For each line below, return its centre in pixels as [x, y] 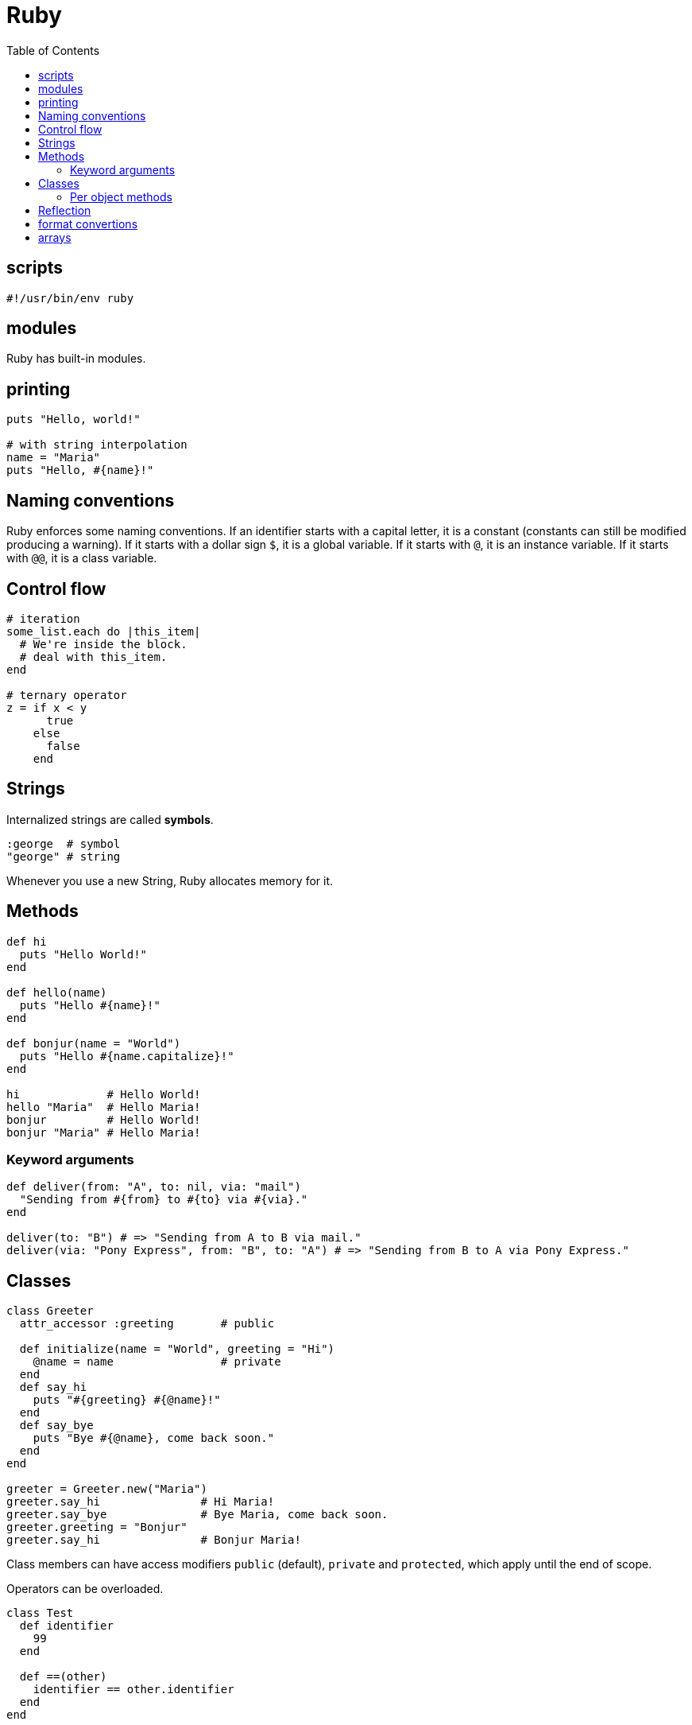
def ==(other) [63, 1677]
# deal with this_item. [93, 657]
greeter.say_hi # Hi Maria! [141, 1502]
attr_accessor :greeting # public [147, 1324]
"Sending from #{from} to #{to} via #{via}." [164, 1200]
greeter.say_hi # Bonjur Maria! [154, 1540]
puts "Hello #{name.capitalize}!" [127, 1056]
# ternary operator [67, 695]
